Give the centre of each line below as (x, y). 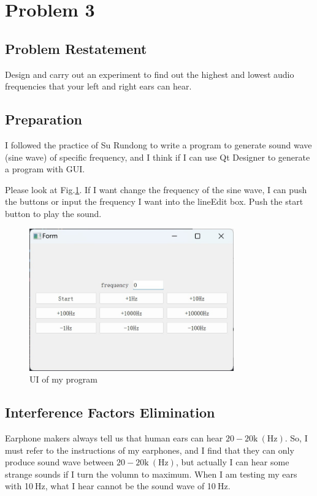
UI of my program (63, 379)
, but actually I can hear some (232, 462)
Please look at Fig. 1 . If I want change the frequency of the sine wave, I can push (156, 189)
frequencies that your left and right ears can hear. (98, 86)
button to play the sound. (53, 213)
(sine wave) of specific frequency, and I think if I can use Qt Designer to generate (158, 157)
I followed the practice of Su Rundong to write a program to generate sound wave (158, 144)
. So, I (296, 438)
